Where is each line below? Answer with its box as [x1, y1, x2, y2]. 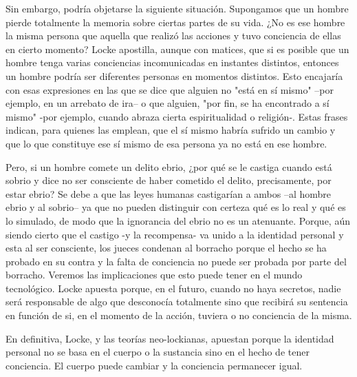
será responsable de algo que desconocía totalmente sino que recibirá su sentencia [6, 294, 348, 309]
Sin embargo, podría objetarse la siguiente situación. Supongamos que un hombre [6, 1, 349, 15]
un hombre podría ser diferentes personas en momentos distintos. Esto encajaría [6, 68, 343, 83]
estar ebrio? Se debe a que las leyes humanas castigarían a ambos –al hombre [6, 186, 332, 201]
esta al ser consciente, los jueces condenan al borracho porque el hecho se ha [6, 241, 327, 255]
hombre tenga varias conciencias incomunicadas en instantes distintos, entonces [6, 55, 339, 70]
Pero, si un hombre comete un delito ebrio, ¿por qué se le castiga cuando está [6, 159, 332, 174]
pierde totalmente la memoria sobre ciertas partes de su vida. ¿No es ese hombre [6, 14, 345, 29]
